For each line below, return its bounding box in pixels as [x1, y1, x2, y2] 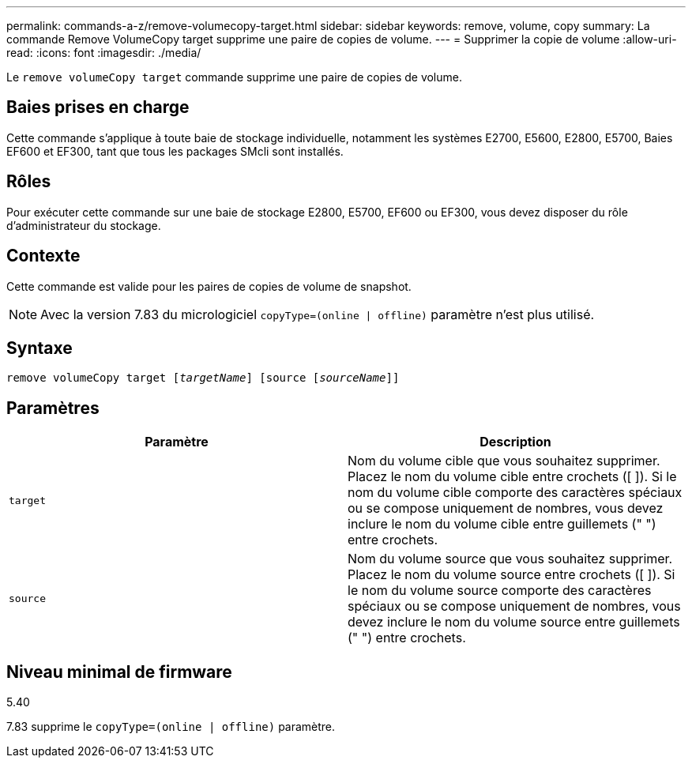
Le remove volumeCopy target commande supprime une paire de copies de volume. [6, 70, 463, 84]
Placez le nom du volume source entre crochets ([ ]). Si [348, 566, 675, 583]
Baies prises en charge [6, 97, 190, 118]
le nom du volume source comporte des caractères [348, 582, 652, 599]
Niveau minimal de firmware [6, 661, 232, 682]
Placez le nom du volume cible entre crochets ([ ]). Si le [348, 469, 677, 485]
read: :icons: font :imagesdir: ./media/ [6, 46, 201, 59]
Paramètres [6, 397, 100, 418]
